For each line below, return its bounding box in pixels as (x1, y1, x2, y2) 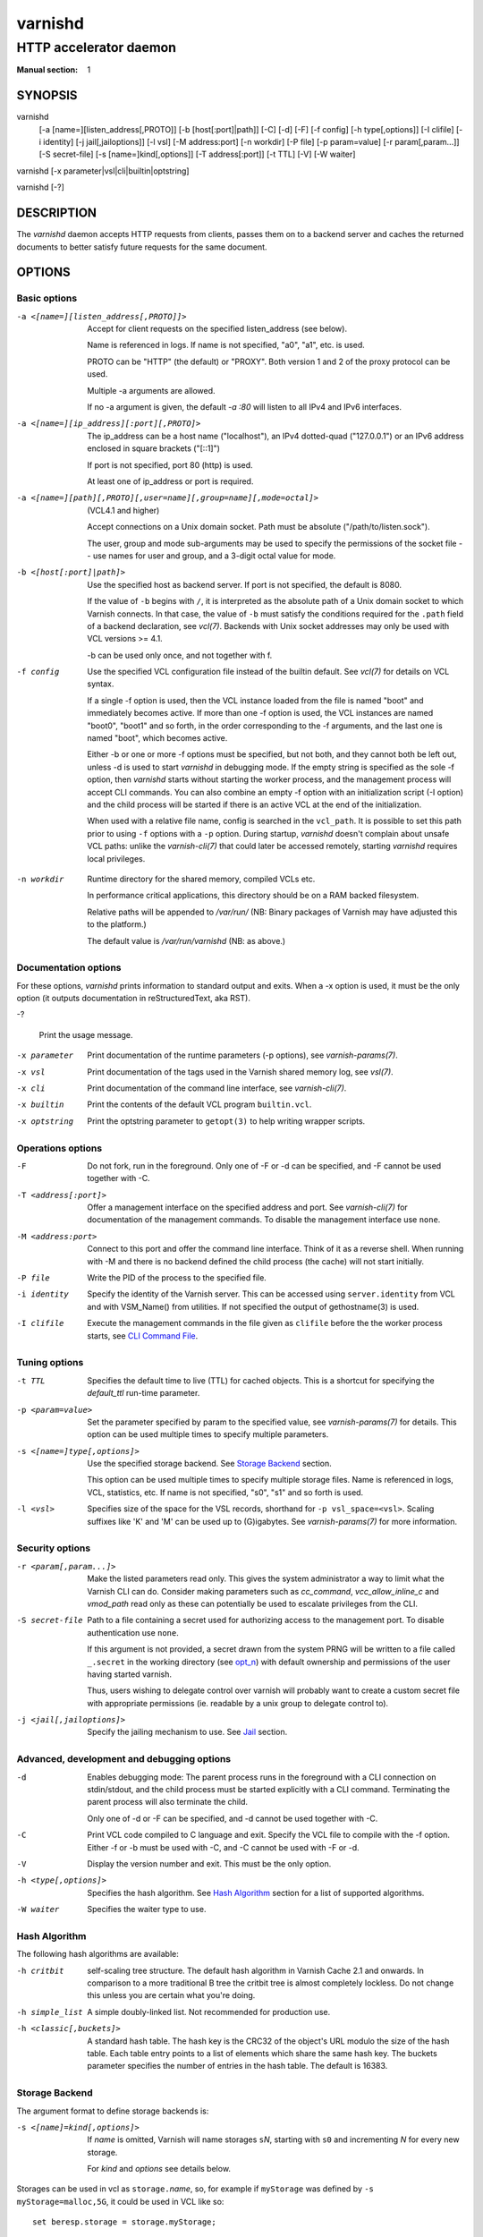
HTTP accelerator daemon (16, 39, 177, 55)
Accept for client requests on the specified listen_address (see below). (87, 323, 348, 335)
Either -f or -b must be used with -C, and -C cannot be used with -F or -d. (87, 1841, 360, 1852)
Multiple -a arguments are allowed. (87, 385, 216, 396)
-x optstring (16, 1116, 74, 1127)
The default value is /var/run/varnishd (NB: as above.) (87, 935, 286, 946)
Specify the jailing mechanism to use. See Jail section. (87, 1727, 288, 1738)
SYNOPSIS (16, 88, 78, 103)
